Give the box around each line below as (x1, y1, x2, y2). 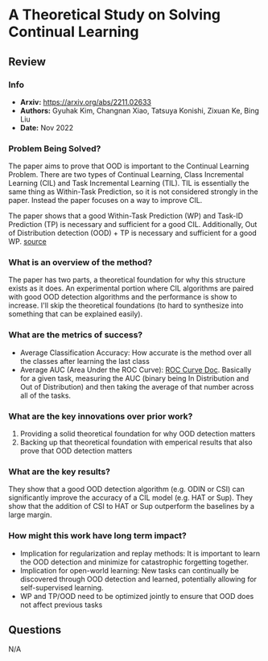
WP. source (8, 237, 47, 246)
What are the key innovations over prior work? (8, 411, 193, 422)
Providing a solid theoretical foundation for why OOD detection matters (19, 429, 256, 439)
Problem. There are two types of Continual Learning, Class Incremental (8, 170, 244, 180)
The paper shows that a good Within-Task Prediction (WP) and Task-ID (8, 211, 244, 221)
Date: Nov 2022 (19, 122, 74, 132)
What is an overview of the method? (8, 257, 153, 268)
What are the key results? (8, 465, 111, 477)
